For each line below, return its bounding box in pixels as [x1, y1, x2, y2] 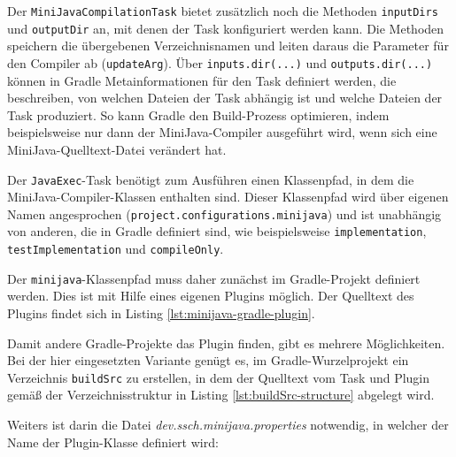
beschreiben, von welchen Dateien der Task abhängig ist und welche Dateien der [7, 88, 443, 107]
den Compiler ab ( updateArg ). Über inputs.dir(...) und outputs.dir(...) [7, 53, 433, 72]
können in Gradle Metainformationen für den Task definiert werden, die [7, 71, 397, 89]
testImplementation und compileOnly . [7, 240, 224, 258]
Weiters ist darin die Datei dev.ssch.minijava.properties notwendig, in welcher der [7, 415, 449, 434]
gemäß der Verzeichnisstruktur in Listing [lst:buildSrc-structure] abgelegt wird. [7, 385, 435, 404]
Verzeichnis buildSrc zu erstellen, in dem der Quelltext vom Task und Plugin [7, 368, 430, 386]
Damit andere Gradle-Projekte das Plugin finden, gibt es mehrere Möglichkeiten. [7, 333, 445, 352]
